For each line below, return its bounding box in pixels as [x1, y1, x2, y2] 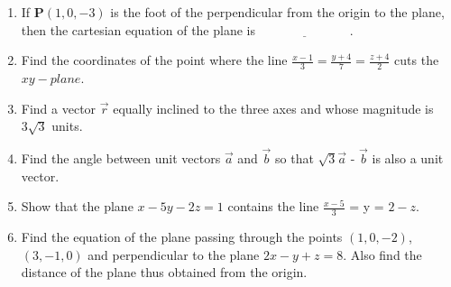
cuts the [394, 51, 439, 69]
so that [275, 149, 314, 168]
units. [51, 116, 83, 135]
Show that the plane [21, 197, 133, 216]
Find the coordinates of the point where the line [21, 51, 288, 69]
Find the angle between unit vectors [21, 149, 221, 168]
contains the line [227, 197, 319, 216]
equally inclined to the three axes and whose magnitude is [113, 98, 434, 117]
